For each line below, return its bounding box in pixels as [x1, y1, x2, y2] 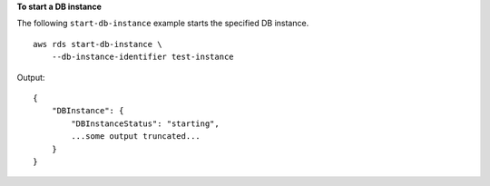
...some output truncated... [71, 132, 201, 142]
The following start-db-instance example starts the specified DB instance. [16, 18, 309, 29]
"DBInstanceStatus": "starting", [71, 118, 220, 129]
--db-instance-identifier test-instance [51, 52, 235, 63]
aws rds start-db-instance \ [33, 39, 162, 49]
